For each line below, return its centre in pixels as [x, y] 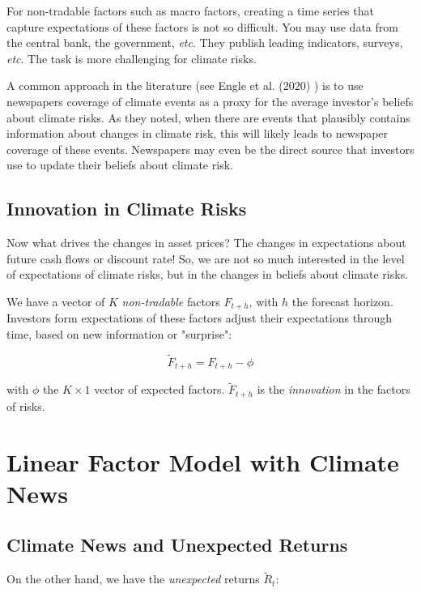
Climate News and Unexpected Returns [177, 545]
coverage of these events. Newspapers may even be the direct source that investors [210, 149]
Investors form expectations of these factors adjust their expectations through [199, 318]
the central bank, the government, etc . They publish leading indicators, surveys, [205, 43]
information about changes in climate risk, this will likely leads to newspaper [198, 133]
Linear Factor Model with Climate [203, 461]
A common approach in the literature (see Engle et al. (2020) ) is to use [185, 85]
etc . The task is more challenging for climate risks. [132, 58]
